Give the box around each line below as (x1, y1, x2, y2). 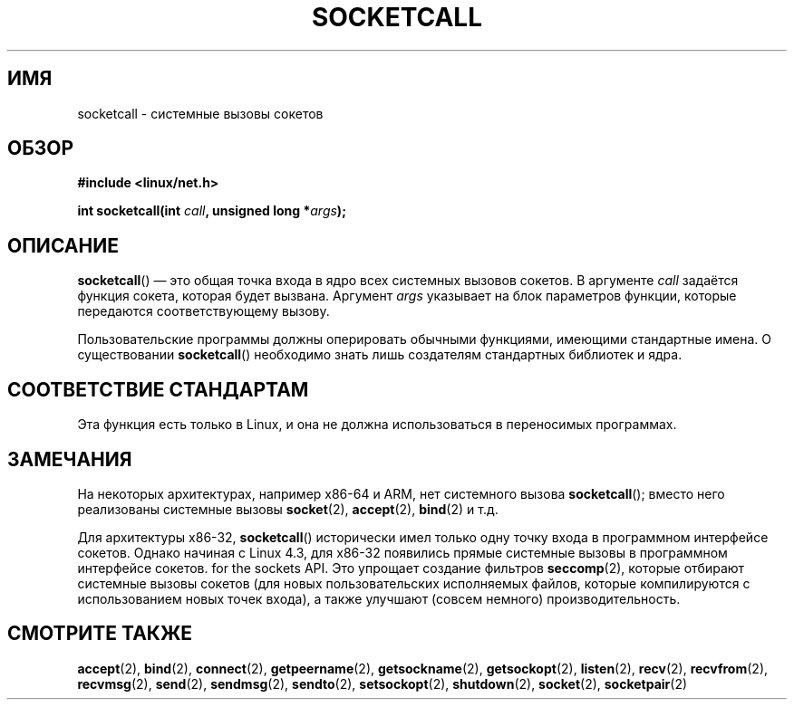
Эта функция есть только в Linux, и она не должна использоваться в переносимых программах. (77, 416, 677, 433)
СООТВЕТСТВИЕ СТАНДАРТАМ (7, 377, 309, 401)
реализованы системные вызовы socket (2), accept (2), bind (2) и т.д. (77, 501, 499, 517)
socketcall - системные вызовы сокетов (77, 105, 324, 121)
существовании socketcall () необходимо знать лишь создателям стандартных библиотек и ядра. (77, 347, 683, 363)
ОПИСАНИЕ (7, 234, 119, 257)
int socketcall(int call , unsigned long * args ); (77, 203, 346, 219)
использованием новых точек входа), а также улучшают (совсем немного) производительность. (77, 590, 681, 607)
